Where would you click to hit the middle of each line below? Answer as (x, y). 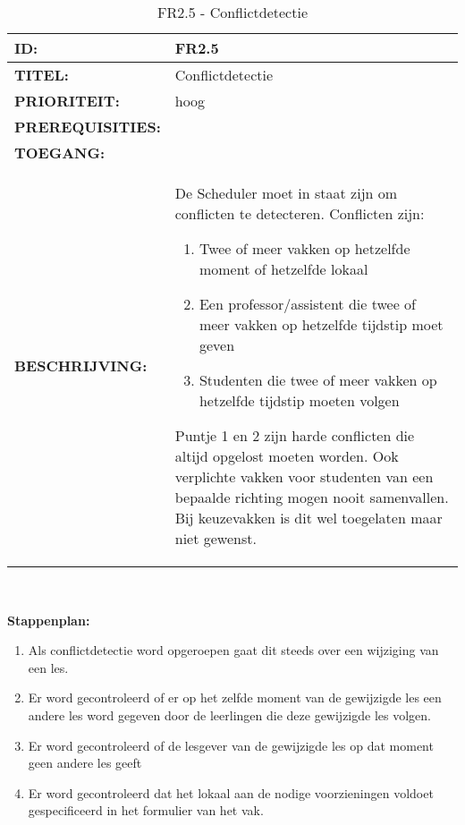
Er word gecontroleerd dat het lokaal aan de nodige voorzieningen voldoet (231, 792)
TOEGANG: (60, 153)
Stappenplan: (49, 620)
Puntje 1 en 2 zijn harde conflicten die (295, 435)
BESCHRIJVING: (81, 366)
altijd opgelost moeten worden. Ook (287, 456)
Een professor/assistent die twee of (307, 304)
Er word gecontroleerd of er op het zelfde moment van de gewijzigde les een (235, 697)
